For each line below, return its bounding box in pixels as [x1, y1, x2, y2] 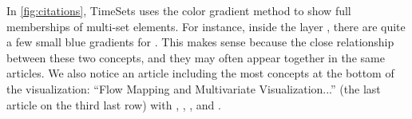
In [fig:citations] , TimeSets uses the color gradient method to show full [6, 2, 351, 18]
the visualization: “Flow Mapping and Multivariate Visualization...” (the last [6, 80, 381, 97]
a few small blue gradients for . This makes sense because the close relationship [6, 34, 394, 50]
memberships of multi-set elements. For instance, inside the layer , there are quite [6, 18, 406, 34]
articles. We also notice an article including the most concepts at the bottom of [6, 65, 394, 81]
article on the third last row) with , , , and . [6, 96, 221, 113]
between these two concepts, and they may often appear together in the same [6, 49, 385, 65]
